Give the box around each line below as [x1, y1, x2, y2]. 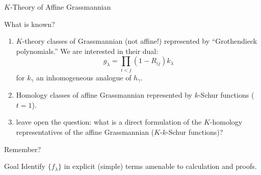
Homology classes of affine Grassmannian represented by [16, 90, 192, 100]
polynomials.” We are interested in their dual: [16, 45, 159, 56]
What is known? [4, 18, 55, 29]
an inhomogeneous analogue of [36, 72, 132, 82]
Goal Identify [4, 161, 46, 171]
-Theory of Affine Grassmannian [10, 2, 111, 12]
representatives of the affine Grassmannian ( [16, 126, 154, 137]
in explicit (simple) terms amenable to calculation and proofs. [64, 161, 257, 171]
